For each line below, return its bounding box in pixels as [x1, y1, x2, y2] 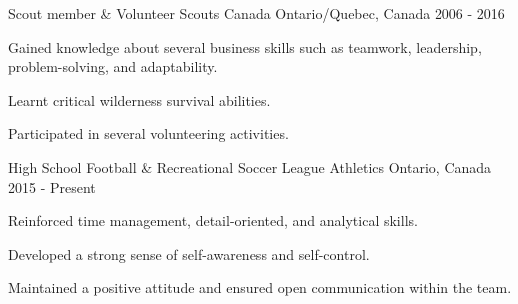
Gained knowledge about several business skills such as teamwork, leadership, [8, 36, 482, 57]
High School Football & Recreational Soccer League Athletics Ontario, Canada [8, 156, 492, 177]
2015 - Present [8, 176, 96, 197]
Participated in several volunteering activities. [8, 123, 289, 144]
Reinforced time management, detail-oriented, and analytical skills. [8, 210, 418, 231]
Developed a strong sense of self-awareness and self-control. [8, 243, 370, 264]
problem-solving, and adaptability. [8, 56, 218, 77]
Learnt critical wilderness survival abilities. [8, 89, 271, 110]
